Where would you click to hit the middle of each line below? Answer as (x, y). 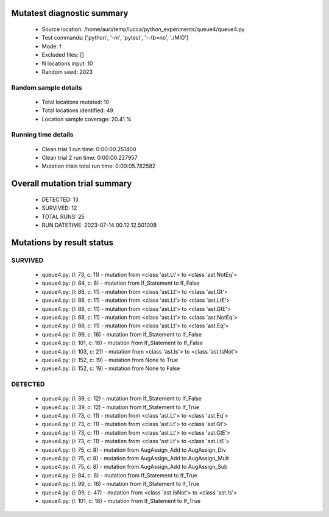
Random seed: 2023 (67, 72)
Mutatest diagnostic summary (70, 13)
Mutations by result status (62, 242)
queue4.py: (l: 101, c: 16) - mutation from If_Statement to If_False (122, 343)
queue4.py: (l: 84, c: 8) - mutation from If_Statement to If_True (119, 475)
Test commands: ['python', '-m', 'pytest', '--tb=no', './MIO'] (115, 38)
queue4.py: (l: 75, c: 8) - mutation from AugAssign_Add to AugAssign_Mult (136, 458)
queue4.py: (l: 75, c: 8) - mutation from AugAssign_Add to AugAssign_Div (134, 450)
